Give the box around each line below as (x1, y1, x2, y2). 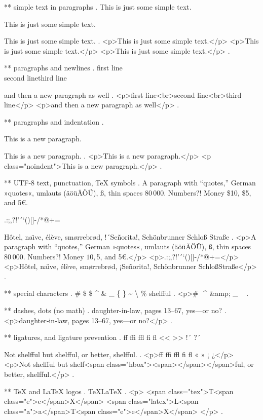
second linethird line (4, 72, 67, 83)
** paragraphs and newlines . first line (4, 62, 123, 73)
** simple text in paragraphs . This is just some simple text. (4, 2, 192, 12)
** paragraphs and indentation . (4, 116, 104, 127)
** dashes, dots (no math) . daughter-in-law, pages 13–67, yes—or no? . (4, 305, 227, 316)
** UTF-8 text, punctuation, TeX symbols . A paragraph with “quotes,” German (4, 177, 256, 188)
